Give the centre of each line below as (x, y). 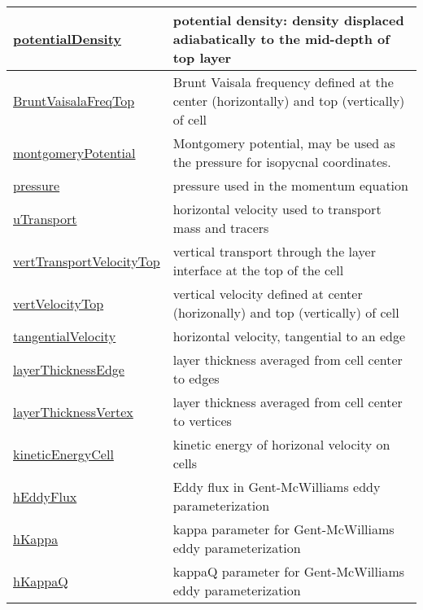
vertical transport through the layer (274, 251)
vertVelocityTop (59, 303)
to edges (196, 378)
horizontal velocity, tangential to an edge (289, 336)
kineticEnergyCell (63, 454)
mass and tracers (221, 228)
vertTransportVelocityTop (87, 261)
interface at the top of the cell (258, 270)
